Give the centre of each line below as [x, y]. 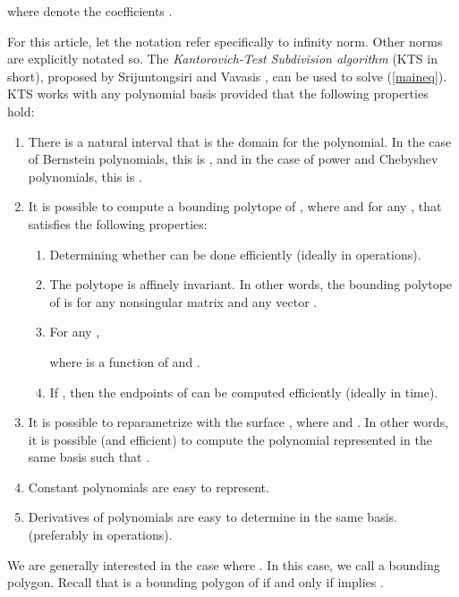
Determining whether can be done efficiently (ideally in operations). [235, 254]
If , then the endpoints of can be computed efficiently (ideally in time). [244, 392]
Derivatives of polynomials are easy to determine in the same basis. [212, 517]
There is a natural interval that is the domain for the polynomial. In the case [240, 141]
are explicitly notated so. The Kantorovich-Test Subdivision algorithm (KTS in [222, 59]
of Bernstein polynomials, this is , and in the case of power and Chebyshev [233, 159]
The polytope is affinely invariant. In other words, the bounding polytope [251, 284]
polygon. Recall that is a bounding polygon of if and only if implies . [195, 582]
